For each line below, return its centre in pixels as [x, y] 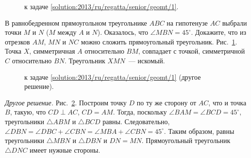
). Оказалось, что [123, 32]
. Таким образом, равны [199, 131]
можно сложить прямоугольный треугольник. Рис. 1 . [159, 41]
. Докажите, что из [219, 32]
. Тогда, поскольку [140, 112]
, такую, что [28, 112]
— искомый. [147, 60]
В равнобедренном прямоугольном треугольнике [76, 22]
